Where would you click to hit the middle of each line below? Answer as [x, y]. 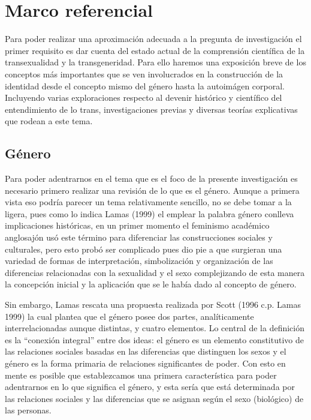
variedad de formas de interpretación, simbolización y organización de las [139, 261]
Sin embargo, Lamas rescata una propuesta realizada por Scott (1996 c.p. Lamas [153, 304]
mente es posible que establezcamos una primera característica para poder [141, 375]
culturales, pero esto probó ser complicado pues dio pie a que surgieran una [144, 249]
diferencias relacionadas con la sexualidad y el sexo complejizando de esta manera [155, 272]
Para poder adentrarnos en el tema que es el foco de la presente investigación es [151, 178]
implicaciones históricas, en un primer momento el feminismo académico [137, 225]
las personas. [28, 410]
